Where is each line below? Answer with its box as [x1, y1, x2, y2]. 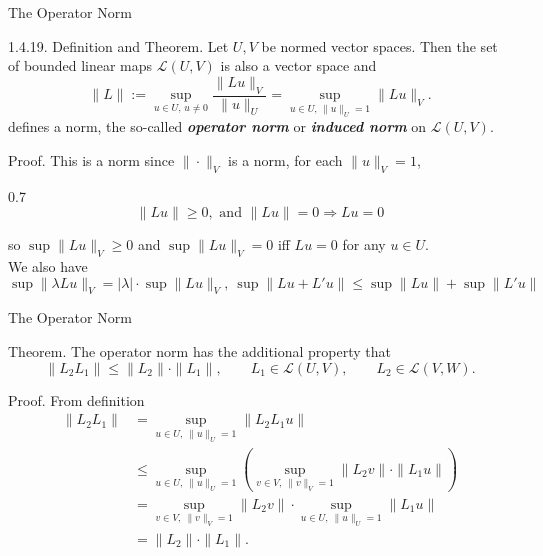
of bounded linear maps [8, 55, 153, 76]
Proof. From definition [8, 389, 145, 410]
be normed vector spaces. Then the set [261, 35, 498, 56]
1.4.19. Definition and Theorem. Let [8, 35, 229, 56]
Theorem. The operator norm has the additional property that [8, 340, 392, 361]
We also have [8, 255, 88, 276]
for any [342, 234, 386, 255]
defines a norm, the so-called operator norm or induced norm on [8, 116, 427, 137]
